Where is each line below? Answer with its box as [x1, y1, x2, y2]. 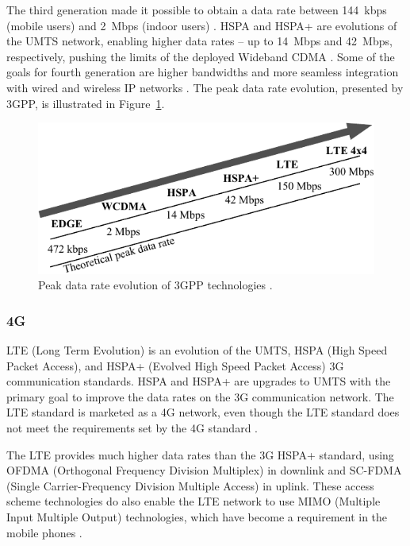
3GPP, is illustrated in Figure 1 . [6, 95, 165, 111]
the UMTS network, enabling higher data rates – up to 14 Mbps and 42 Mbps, [6, 33, 393, 49]
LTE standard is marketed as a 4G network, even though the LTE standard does [6, 404, 400, 420]
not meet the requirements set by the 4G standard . [6, 420, 258, 436]
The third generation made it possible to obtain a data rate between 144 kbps [6, 2, 387, 17]
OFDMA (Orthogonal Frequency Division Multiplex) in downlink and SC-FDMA [6, 462, 402, 478]
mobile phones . [6, 524, 82, 540]
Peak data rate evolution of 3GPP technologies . [38, 277, 273, 293]
